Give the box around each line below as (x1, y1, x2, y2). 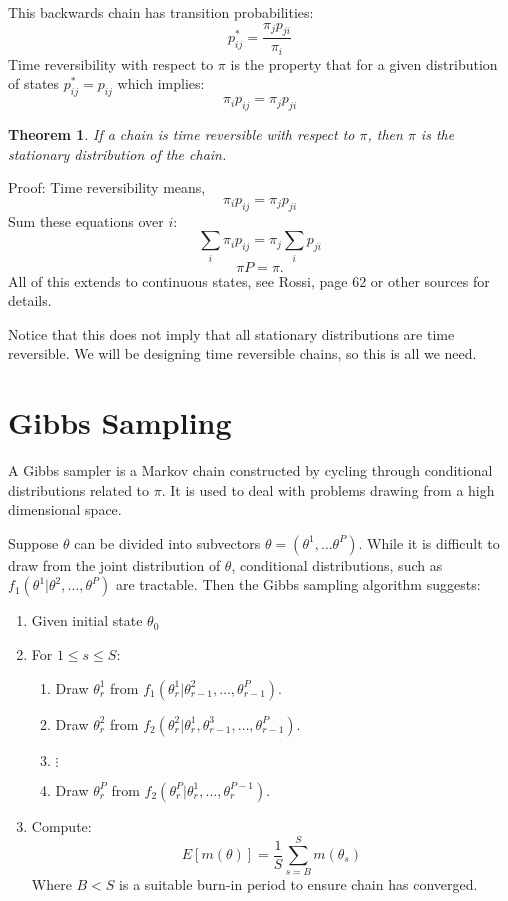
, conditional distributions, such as (231, 554, 443, 575)
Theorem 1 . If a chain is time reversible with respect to (8, 124, 355, 145)
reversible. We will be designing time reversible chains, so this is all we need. (8, 343, 477, 364)
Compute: (31, 815, 92, 836)
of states (8, 73, 60, 94)
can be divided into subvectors (74, 532, 261, 553)
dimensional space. (8, 499, 122, 520)
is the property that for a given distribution (230, 53, 498, 74)
